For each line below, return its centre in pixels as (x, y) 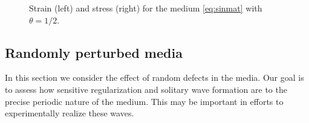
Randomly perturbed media (94, 52)
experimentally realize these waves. (70, 113)
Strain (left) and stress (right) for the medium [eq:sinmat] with (146, 8)
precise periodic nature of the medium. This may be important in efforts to (144, 101)
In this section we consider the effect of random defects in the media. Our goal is (154, 77)
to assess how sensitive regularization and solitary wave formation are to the (146, 89)
